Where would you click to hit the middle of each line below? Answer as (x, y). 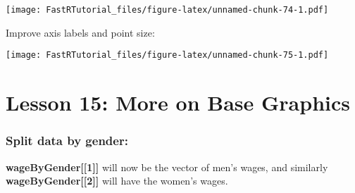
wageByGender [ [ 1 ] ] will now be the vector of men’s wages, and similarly (167, 167)
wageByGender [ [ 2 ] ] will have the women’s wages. (117, 181)
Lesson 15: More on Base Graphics (178, 102)
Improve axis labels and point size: (80, 32)
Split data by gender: (67, 141)
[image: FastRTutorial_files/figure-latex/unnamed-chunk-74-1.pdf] (167, 10)
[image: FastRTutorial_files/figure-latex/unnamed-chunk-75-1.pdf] (167, 55)
